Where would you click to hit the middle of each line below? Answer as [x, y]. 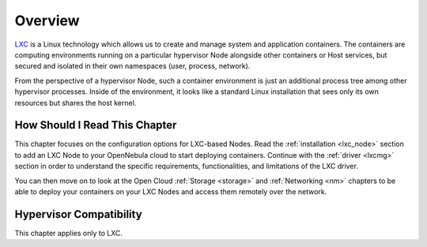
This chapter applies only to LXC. [68, 233]
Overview [47, 21]
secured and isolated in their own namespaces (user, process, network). [132, 66]
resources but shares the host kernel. [76, 103]
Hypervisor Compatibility [78, 214]
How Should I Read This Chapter [96, 125]
